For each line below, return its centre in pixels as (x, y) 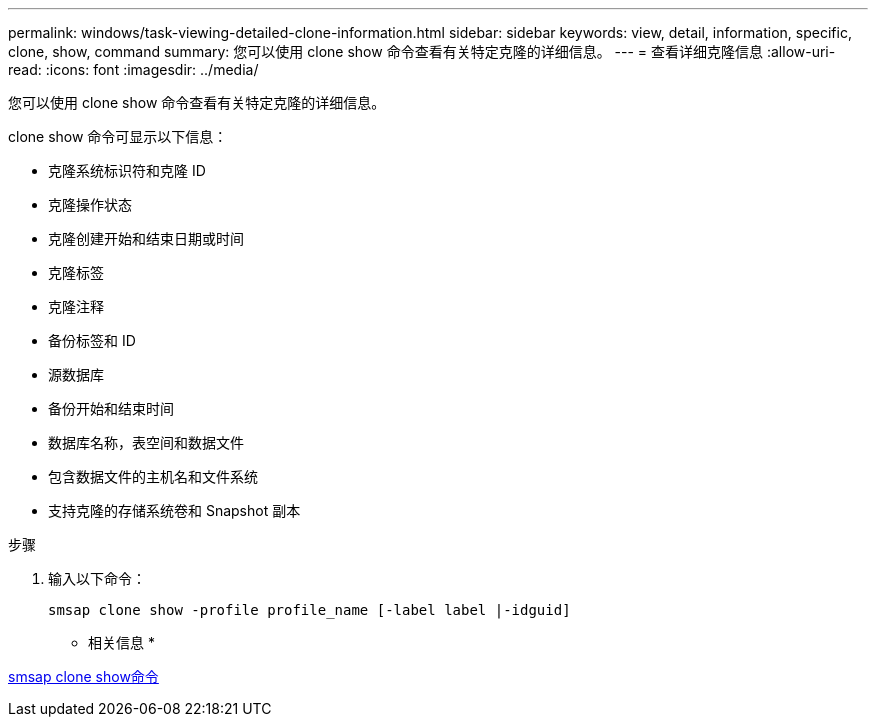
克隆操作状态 (90, 204)
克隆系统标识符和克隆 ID (127, 170)
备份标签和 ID (92, 340)
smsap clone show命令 (83, 676)
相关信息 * (121, 642)
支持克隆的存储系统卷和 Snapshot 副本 (174, 510)
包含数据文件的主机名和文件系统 (153, 476)
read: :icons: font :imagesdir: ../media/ (133, 69)
